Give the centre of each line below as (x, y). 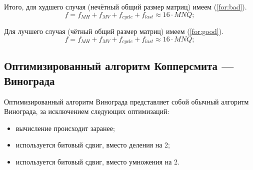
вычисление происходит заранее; (65, 128)
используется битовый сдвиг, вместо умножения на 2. (97, 162)
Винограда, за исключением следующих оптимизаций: (87, 111)
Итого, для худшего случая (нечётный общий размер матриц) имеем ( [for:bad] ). (125, 6)
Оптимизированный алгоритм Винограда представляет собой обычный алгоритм (126, 101)
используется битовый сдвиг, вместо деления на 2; (93, 145)
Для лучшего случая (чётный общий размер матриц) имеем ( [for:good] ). (114, 31)
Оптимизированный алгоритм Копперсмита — (119, 66)
